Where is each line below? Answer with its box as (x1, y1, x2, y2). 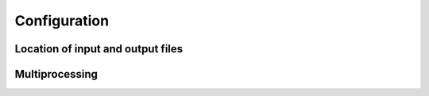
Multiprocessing (14, 67, 99, 81)
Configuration (14, 12, 110, 29)
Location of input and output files (14, 42, 184, 56)
